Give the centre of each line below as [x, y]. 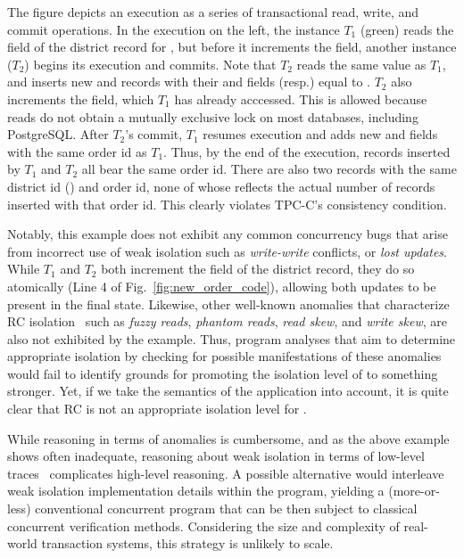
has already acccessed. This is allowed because [301, 98]
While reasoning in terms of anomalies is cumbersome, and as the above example [228, 438]
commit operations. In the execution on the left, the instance [174, 29]
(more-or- [414, 491]
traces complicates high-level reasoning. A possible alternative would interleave [226, 473]
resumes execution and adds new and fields [320, 134]
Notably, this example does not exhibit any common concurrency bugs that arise [228, 234]
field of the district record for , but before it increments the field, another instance [232, 47]
